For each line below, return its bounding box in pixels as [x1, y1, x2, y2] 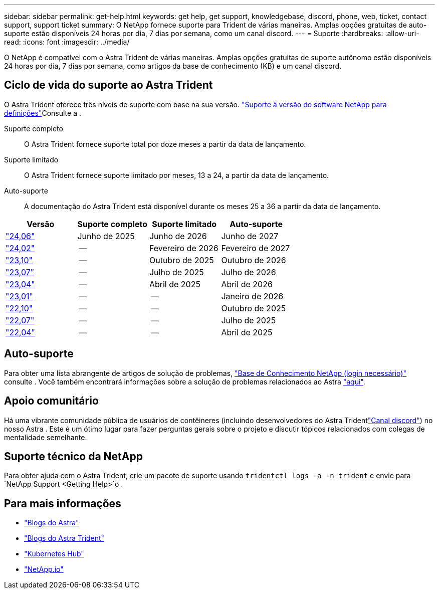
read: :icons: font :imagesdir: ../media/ [4, 38, 130, 46]
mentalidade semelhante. [4, 433, 87, 442]
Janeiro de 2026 [221, 291, 284, 301]
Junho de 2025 [77, 231, 135, 241]
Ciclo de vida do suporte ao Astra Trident [4, 79, 213, 92]
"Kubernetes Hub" [24, 549, 84, 558]
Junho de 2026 [149, 231, 207, 241]
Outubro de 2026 [221, 255, 286, 265]
